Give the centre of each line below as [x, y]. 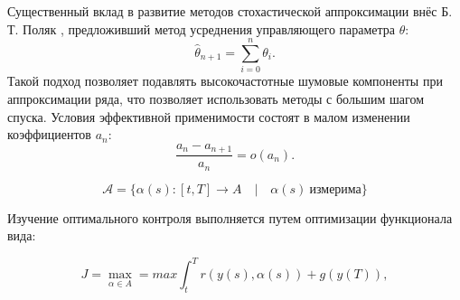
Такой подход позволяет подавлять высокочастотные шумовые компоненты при [225, 81]
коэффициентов [49, 134]
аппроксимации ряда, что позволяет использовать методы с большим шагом [216, 98]
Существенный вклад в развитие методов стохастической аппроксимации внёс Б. [230, 11]
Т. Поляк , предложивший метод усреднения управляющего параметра [202, 28]
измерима [335, 189]
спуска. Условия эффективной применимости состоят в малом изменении [209, 116]
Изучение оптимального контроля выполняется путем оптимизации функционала [230, 217]
